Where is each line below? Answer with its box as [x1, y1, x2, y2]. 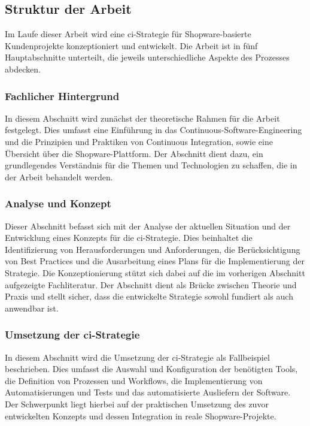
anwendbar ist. [5, 301, 59, 314]
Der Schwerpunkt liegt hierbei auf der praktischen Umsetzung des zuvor [5, 397, 269, 410]
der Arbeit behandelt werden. [5, 170, 113, 183]
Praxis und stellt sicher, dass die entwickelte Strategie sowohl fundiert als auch [5, 290, 293, 303]
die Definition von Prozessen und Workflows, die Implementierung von [5, 374, 263, 386]
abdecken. [5, 62, 41, 75]
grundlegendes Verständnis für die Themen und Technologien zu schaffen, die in [5, 159, 297, 171]
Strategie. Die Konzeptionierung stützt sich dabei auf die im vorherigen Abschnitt [5, 266, 305, 279]
